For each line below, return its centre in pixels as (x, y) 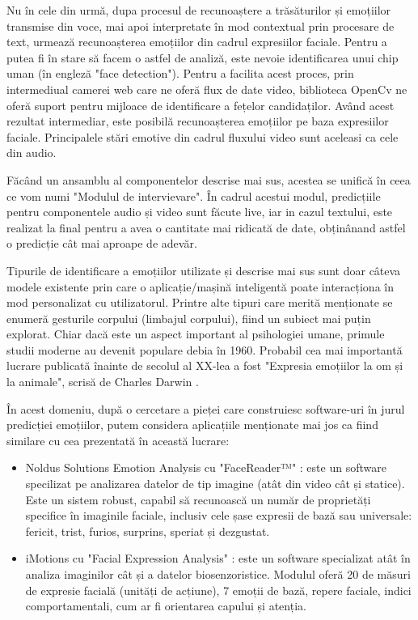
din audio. (32, 153)
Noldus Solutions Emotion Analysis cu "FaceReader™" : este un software (206, 467)
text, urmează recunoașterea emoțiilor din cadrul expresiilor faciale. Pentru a (197, 42)
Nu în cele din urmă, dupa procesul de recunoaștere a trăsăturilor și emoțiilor (199, 10)
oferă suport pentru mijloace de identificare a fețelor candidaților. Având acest (201, 105)
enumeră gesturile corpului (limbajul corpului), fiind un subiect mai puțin (189, 318)
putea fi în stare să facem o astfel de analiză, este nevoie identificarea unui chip (203, 57)
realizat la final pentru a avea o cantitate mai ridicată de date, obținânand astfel (206, 227)
